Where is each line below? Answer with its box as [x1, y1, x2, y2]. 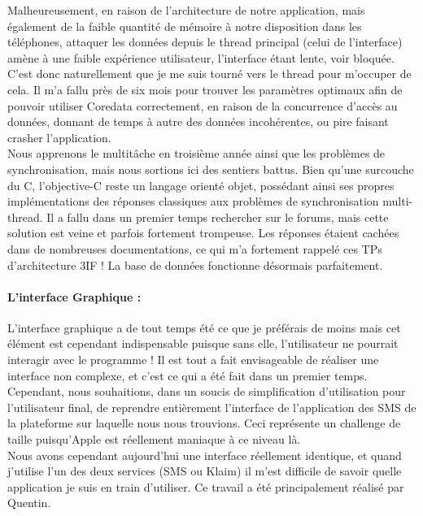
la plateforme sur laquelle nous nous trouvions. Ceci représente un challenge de [7, 414, 401, 431]
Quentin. [7, 494, 51, 511]
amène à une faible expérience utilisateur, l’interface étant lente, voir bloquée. [7, 49, 395, 66]
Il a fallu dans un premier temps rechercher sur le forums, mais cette [46, 208, 389, 225]
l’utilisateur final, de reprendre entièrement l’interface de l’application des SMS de [7, 398, 416, 415]
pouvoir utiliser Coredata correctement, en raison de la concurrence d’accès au [7, 97, 398, 114]
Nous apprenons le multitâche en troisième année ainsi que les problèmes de [7, 145, 386, 162]
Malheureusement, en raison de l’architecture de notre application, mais [7, 2, 365, 18]
